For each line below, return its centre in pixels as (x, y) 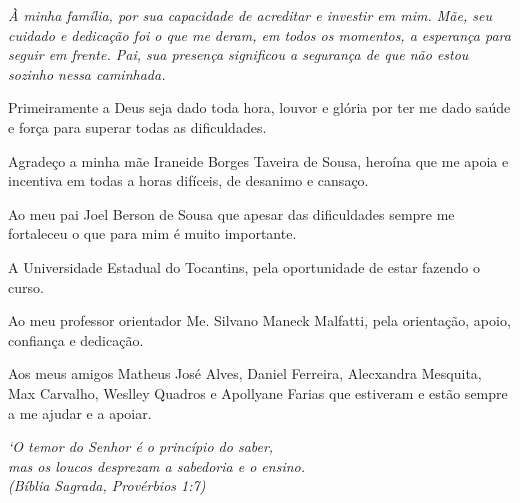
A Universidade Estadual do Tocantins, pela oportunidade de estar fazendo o (244, 266)
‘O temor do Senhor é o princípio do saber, (141, 446)
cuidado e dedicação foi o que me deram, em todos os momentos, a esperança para (259, 34)
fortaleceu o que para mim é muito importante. (152, 233)
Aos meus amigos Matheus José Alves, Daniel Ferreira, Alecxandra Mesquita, (245, 373)
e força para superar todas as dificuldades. (137, 126)
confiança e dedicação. (76, 339)
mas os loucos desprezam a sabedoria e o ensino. (157, 465)
